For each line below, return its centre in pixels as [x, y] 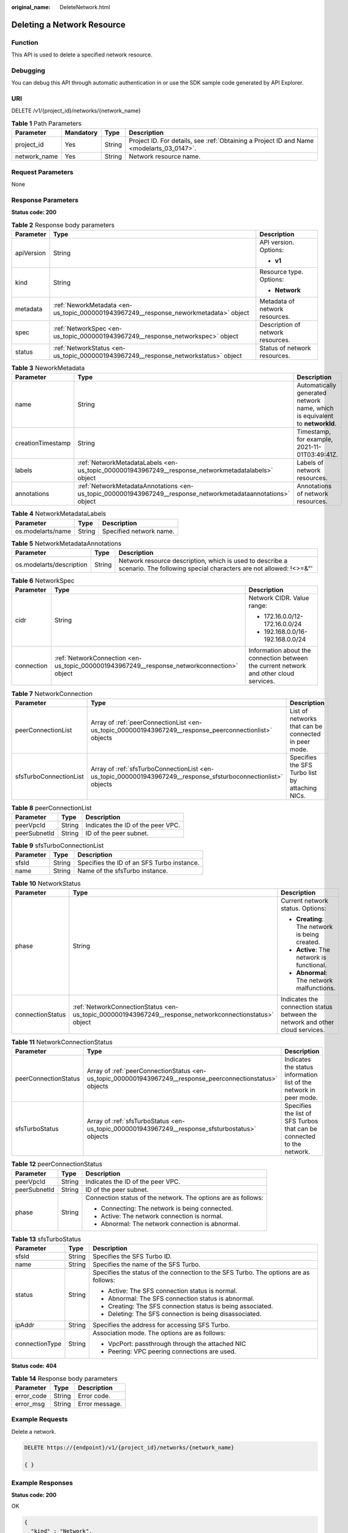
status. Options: [304, 908]
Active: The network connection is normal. [162, 1216]
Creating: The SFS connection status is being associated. [191, 1306]
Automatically [316, 385]
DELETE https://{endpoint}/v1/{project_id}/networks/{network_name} [129, 1448]
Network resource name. [165, 156]
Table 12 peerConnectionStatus [57, 1164]
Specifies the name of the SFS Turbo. [147, 1264]
